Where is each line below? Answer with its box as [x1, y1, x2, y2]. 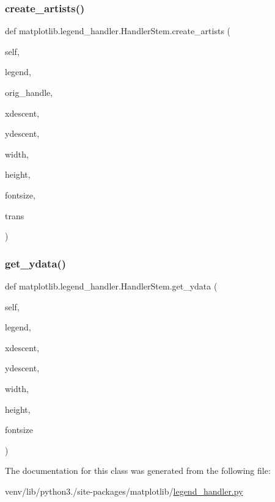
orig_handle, [5, 86, 53, 98]
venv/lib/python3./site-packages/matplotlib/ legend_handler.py [5, 484, 243, 497]
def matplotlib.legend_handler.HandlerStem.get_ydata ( [5, 279, 218, 292]
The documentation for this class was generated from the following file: [5, 464, 271, 477]
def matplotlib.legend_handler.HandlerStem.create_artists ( [5, 24, 231, 37]
